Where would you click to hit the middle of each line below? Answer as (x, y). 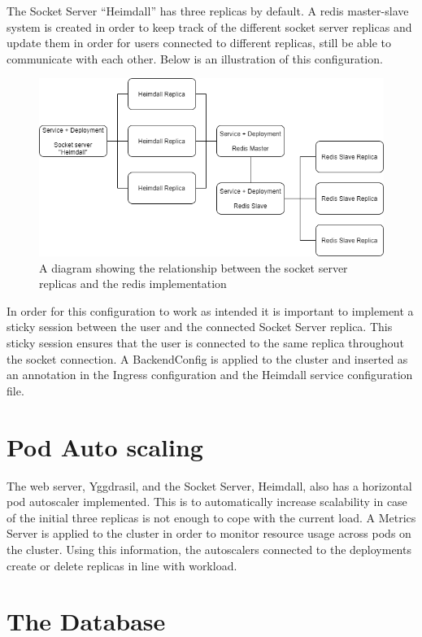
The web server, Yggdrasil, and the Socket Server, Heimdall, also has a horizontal (209, 485)
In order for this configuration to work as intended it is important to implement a (210, 310)
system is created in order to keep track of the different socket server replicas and (209, 26)
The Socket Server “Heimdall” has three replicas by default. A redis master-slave (208, 11)
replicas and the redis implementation (133, 284)
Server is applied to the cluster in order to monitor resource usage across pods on (209, 533)
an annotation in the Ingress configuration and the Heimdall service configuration (210, 375)
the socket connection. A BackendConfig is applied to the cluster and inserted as (207, 358)
